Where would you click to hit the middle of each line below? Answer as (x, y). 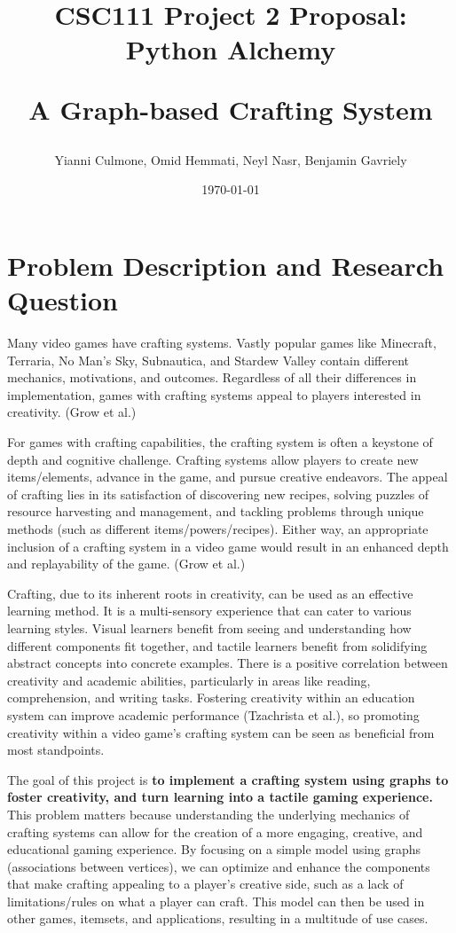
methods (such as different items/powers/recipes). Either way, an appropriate (218, 529)
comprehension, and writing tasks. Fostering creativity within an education (211, 698)
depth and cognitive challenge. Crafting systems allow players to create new (213, 459)
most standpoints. (56, 750)
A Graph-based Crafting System (231, 109)
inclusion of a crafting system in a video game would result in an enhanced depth (228, 546)
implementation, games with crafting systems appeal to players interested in (214, 394)
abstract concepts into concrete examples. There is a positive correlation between (228, 663)
